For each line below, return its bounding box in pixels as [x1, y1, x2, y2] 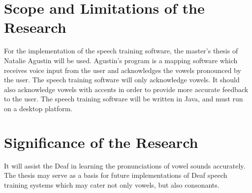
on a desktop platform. [4, 103, 73, 113]
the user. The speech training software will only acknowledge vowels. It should [4, 74, 240, 85]
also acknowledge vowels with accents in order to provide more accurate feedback [4, 84, 249, 94]
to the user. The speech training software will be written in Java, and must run [4, 94, 243, 104]
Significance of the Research [4, 132, 198, 152]
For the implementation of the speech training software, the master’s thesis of [4, 46, 238, 56]
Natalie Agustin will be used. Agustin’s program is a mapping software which [4, 55, 238, 65]
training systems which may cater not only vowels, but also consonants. [4, 179, 220, 190]
